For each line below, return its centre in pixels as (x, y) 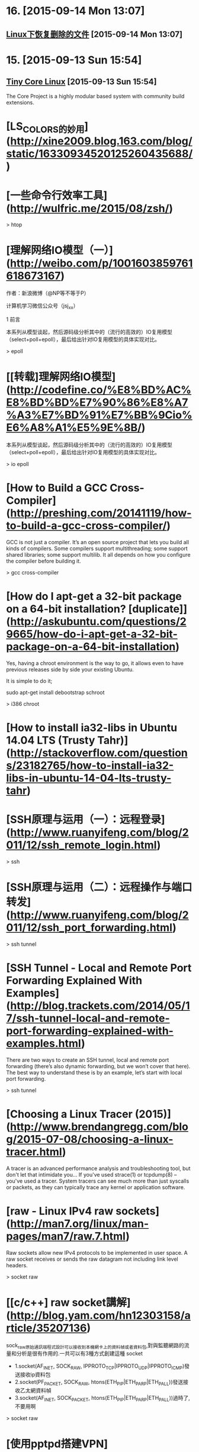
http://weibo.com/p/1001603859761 (101, 263)
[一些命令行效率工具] (57, 195)
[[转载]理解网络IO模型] (61, 377)
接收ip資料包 (35, 1374)
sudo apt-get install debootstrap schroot (55, 692)
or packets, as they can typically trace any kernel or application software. (96, 1187)
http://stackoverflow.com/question (99, 753)
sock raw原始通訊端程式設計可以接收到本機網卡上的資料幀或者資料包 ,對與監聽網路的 (95, 1346)
